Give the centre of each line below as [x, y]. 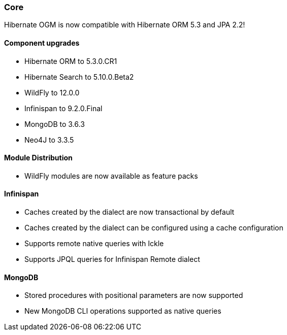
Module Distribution [38, 158]
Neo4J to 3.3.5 [49, 140]
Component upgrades [42, 43]
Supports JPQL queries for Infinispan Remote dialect [112, 259]
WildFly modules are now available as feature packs [111, 176]
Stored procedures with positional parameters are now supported [134, 295]
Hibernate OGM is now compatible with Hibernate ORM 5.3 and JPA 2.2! [125, 25]
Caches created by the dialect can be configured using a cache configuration [154, 228]
